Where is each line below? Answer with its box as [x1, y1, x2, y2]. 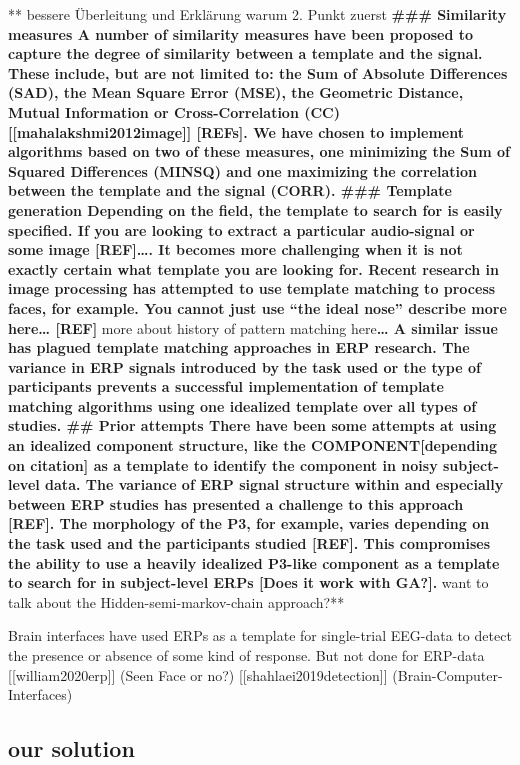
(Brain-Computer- [392, 664, 503, 685]
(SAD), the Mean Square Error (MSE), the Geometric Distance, [8, 82, 464, 103]
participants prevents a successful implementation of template [8, 376, 444, 397]
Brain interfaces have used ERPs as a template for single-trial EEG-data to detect [8, 625, 512, 646]
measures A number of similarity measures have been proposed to [8, 23, 474, 44]
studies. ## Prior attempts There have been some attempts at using [8, 415, 497, 436]
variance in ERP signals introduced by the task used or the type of [8, 356, 481, 377]
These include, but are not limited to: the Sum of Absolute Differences [8, 62, 508, 83]
